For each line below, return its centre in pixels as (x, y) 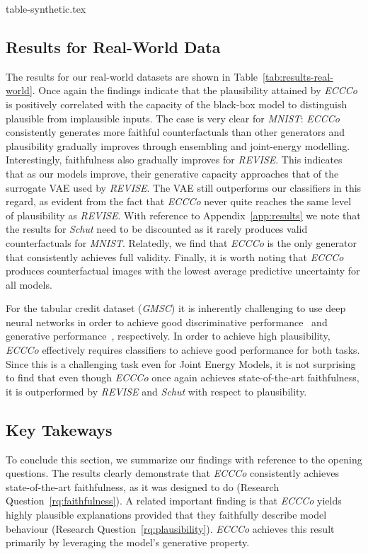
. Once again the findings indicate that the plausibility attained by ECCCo (195, 90)
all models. (29, 284)
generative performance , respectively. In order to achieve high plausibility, (168, 336)
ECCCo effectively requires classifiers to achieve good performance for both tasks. (183, 350)
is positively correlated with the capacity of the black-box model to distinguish (177, 104)
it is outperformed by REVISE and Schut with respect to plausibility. (156, 391)
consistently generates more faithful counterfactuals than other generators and (175, 132)
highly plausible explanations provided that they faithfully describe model (166, 515)
